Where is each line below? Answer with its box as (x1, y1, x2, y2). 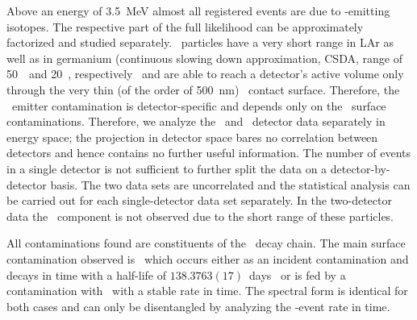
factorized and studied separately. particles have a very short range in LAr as (6, 34, 394, 51)
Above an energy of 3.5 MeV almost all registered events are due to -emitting (6, 2, 390, 19)
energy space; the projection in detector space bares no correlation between (6, 128, 378, 145)
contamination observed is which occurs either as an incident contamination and (6, 250, 409, 267)
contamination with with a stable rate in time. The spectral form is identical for (6, 282, 408, 299)
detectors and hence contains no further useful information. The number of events (6, 144, 411, 161)
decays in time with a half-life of (6, 266, 167, 283)
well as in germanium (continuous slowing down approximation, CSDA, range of (6, 49, 402, 66)
